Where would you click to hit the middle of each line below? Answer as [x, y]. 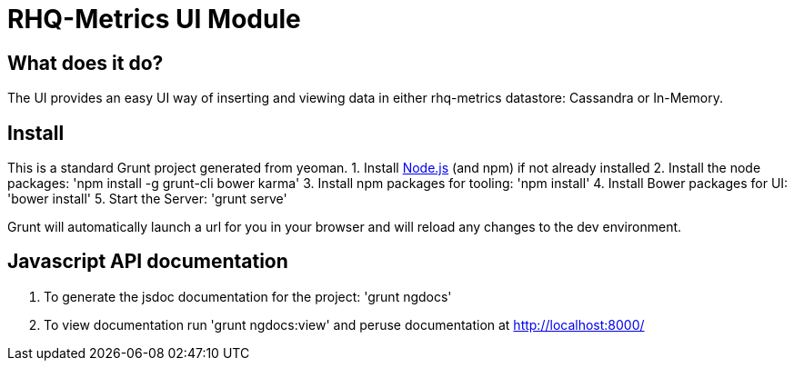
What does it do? [85, 63]
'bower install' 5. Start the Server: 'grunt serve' [147, 199]
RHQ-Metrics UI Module [154, 19]
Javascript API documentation [148, 262]
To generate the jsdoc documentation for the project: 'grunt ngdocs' [248, 296]
